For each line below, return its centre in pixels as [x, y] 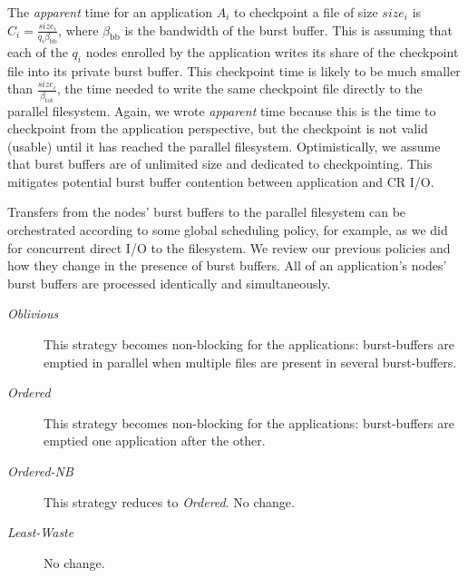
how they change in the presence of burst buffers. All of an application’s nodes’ [227, 265]
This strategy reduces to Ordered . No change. [169, 501]
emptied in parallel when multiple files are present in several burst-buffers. [250, 362]
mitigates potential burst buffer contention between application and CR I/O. [221, 181]
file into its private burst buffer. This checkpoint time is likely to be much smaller [234, 70]
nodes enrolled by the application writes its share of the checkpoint [272, 51]
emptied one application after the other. [155, 441]
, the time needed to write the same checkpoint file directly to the [239, 88]
